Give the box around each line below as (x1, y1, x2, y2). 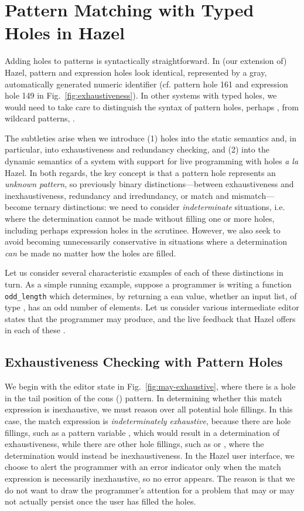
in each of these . (5, 324, 66, 336)
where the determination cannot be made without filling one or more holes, (5, 212, 275, 225)
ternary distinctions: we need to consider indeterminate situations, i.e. (34, 201, 285, 213)
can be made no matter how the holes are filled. (5, 246, 176, 259)
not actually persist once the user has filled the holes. (5, 495, 196, 507)
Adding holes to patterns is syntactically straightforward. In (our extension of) (5, 55, 287, 67)
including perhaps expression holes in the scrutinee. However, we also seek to (5, 224, 281, 236)
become (5, 201, 32, 213)
